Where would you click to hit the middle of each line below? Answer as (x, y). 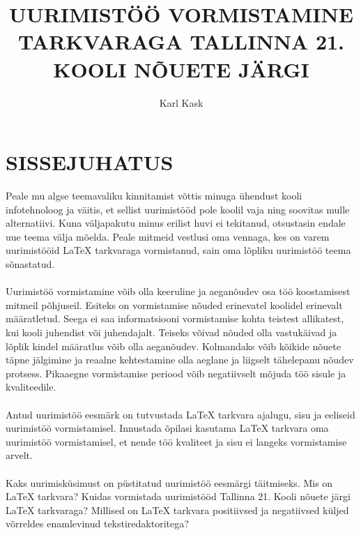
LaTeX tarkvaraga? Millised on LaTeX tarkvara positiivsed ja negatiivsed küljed (177, 510)
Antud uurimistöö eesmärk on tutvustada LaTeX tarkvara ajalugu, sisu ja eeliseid (180, 414)
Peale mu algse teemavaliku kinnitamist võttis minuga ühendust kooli (154, 196)
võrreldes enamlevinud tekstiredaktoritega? (97, 523)
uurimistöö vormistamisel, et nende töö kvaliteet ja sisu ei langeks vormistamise (176, 441)
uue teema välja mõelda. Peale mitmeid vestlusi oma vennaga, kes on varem (168, 236)
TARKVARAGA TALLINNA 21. (181, 42)
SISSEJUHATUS (90, 162)
